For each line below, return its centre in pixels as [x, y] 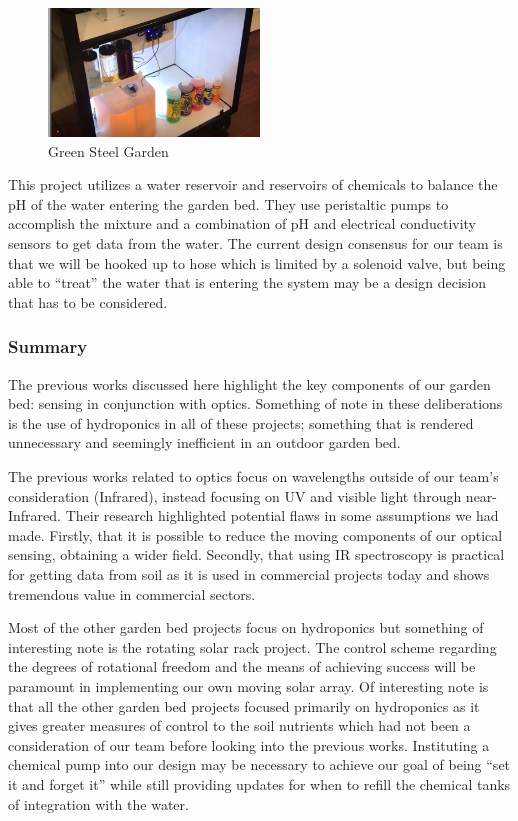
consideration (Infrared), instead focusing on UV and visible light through [235, 495]
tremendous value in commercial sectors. [132, 593]
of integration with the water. [98, 803]
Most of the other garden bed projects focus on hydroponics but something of [246, 627]
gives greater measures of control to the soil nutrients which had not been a [239, 725]
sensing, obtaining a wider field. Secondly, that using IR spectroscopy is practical [256, 554]
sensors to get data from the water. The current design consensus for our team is [255, 243]
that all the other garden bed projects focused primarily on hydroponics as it [244, 705]
